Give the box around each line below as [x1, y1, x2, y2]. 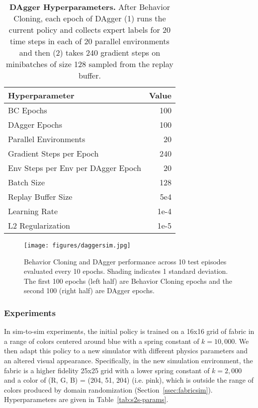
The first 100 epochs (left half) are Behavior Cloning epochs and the [24, 275, 232, 286]
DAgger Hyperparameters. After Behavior [9, 1, 170, 12]
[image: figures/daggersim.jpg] [24, 242, 131, 249]
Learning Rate [8, 205, 58, 217]
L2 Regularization [8, 220, 70, 231]
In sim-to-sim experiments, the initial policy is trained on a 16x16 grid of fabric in [4, 326, 255, 336]
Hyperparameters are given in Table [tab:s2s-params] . [4, 394, 169, 405]
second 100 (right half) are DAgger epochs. [24, 285, 155, 296]
